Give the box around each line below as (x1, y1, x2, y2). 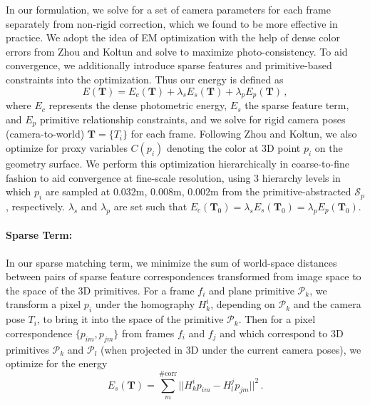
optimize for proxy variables (6, 140, 128, 155)
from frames (121, 325, 175, 340)
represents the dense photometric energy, (48, 98, 227, 113)
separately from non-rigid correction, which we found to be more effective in (6, 16, 338, 31)
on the (314, 140, 343, 155)
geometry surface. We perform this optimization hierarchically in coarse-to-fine (6, 156, 349, 170)
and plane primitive (209, 282, 294, 297)
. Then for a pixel (238, 312, 316, 327)
